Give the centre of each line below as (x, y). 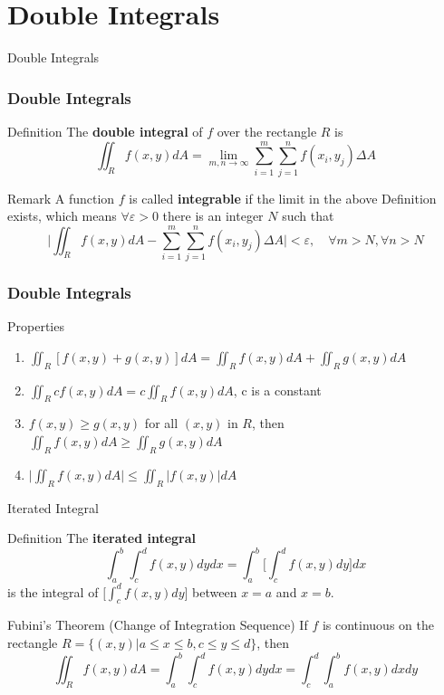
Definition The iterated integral (102, 538)
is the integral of (53, 591)
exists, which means (62, 216)
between (215, 591)
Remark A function (61, 198)
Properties (36, 326)
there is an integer (213, 216)
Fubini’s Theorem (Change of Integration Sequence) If (158, 625)
